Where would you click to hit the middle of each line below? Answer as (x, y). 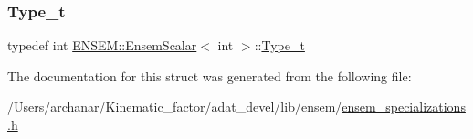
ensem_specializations (404, 107)
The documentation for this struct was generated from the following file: (210, 75)
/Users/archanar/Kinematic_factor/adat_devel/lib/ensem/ (175, 107)
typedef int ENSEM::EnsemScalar (102, 45)
